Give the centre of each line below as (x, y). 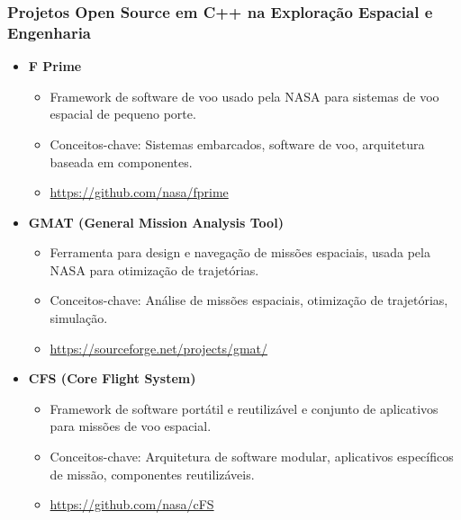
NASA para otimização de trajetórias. (154, 269)
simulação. (79, 318)
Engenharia (50, 32)
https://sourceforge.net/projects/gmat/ (159, 348)
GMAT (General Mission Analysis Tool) (156, 222)
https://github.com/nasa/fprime (139, 192)
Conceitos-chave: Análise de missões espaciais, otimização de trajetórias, (249, 300)
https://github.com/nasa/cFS (132, 504)
